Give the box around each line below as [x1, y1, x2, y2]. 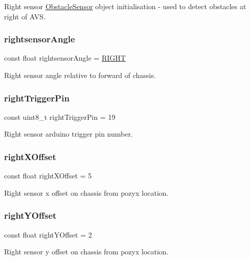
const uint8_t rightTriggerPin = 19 [4, 111, 116, 122]
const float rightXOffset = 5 [4, 170, 92, 181]
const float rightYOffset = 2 [4, 229, 92, 240]
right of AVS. [4, 11, 46, 21]
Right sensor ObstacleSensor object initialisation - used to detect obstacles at [4, 1, 246, 11]
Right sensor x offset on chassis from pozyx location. [4, 187, 169, 198]
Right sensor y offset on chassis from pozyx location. [4, 246, 169, 257]
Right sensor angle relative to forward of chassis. [4, 70, 156, 80]
